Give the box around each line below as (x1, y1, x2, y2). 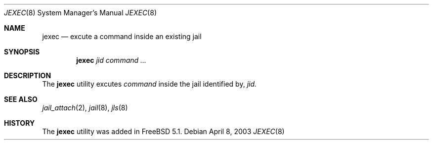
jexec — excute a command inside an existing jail (42, 32, 202, 41)
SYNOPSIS (4, 48, 40, 56)
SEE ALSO (4, 95, 38, 103)
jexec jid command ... (76, 56, 147, 64)
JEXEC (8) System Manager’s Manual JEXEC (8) (4, 8, 157, 17)
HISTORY (4, 119, 35, 127)
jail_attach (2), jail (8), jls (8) (42, 103, 128, 112)
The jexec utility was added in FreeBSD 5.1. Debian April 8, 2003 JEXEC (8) (42, 127, 285, 136)
